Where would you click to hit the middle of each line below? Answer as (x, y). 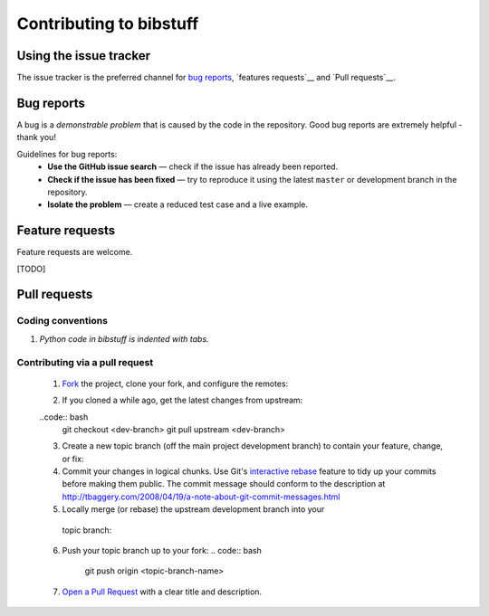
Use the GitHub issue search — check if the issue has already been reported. (193, 166)
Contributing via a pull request (85, 362)
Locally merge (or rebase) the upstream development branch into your (193, 509)
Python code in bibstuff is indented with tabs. (124, 338)
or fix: (73, 459)
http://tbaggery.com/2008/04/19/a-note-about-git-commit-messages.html (201, 497)
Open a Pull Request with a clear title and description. (162, 592)
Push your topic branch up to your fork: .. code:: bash (162, 551)
